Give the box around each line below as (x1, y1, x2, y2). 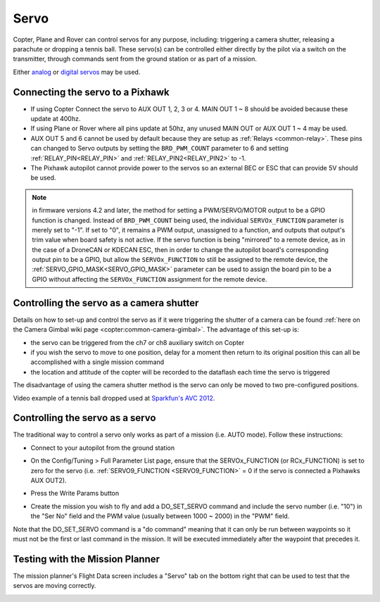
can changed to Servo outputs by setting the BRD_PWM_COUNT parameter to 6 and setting (30, 144, 289, 153)
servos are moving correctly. (13, 582, 96, 590)
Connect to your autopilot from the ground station (30, 444, 175, 452)
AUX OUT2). (30, 476, 67, 484)
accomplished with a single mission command (30, 358, 165, 366)
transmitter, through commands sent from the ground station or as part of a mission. (13, 55, 257, 63)
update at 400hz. (30, 115, 81, 123)
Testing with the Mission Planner (13, 553, 160, 565)
